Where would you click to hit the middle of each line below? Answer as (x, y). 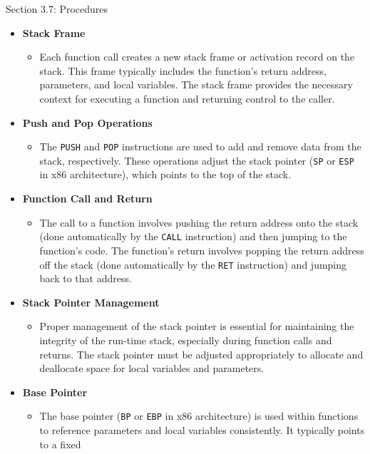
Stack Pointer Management (91, 302)
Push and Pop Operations (87, 122)
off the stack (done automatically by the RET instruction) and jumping (193, 264)
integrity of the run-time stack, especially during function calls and (186, 340)
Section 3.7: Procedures (57, 9)
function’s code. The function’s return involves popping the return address (202, 250)
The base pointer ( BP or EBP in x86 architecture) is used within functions (199, 416)
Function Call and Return (87, 198)
